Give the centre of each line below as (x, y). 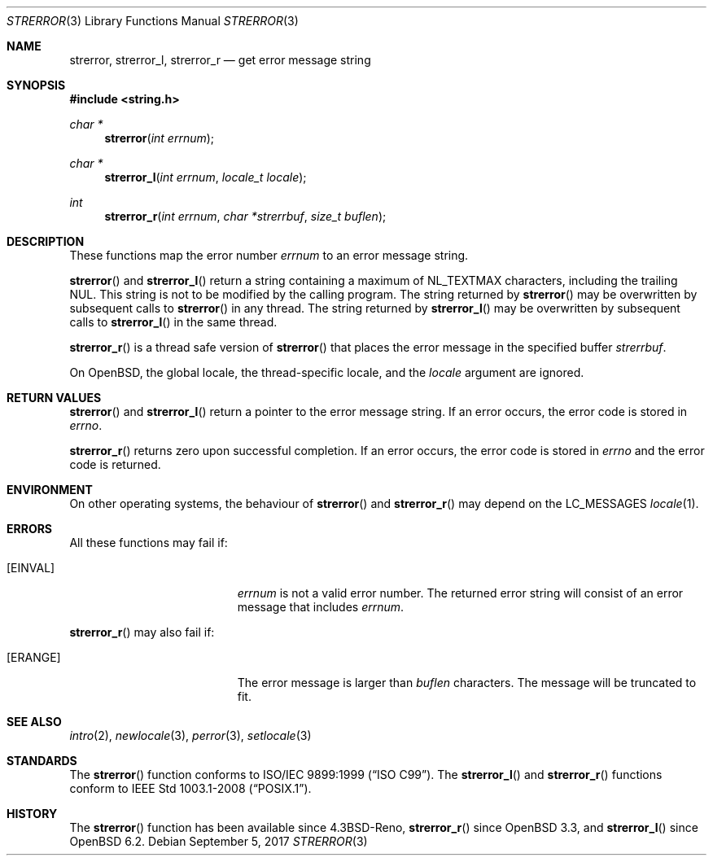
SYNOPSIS (36, 85)
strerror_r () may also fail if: (142, 632)
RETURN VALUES (54, 398)
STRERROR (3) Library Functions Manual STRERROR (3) (153, 21)
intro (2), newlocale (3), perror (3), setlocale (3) (190, 735)
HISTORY (32, 814)
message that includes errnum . (321, 607)
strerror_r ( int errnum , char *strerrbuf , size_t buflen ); (245, 216)
